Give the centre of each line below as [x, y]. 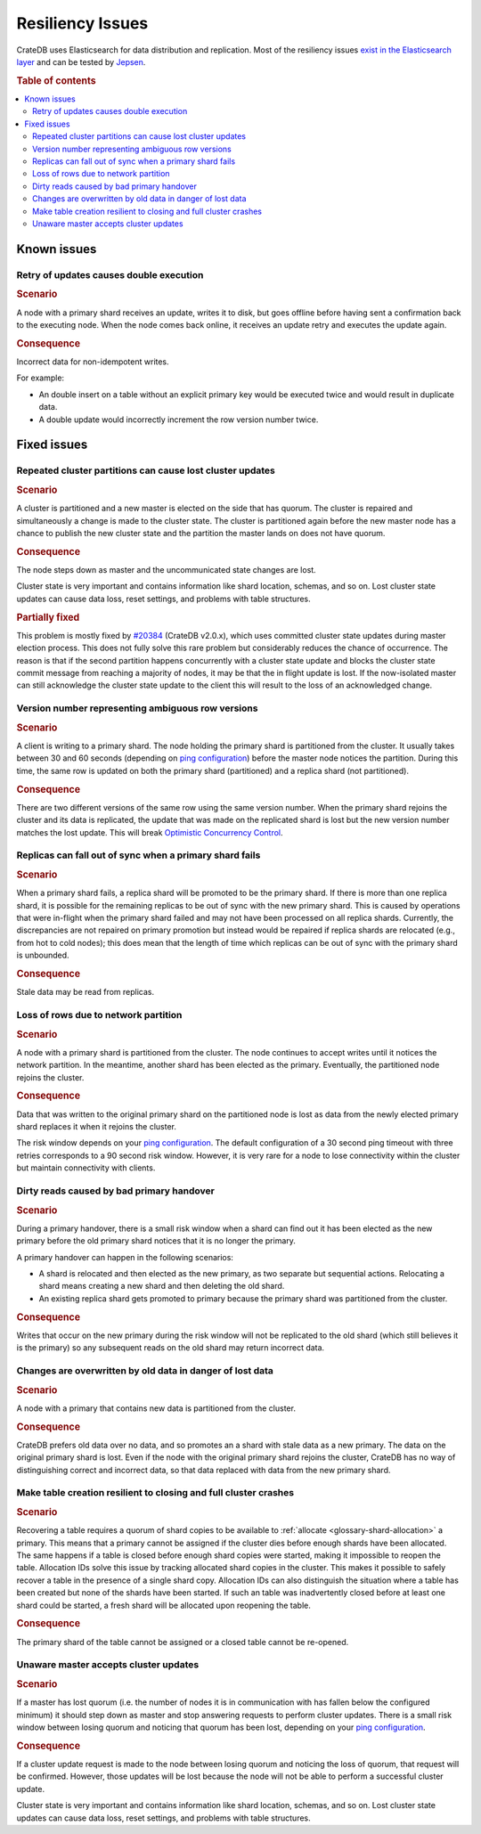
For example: [41, 378]
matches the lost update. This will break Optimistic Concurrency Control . [150, 832]
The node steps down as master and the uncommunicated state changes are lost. [166, 569]
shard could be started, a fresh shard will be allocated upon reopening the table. [163, 1605]
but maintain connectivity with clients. [86, 1168]
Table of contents [57, 80]
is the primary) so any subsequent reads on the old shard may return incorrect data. [171, 1348]
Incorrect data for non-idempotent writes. [93, 362]
